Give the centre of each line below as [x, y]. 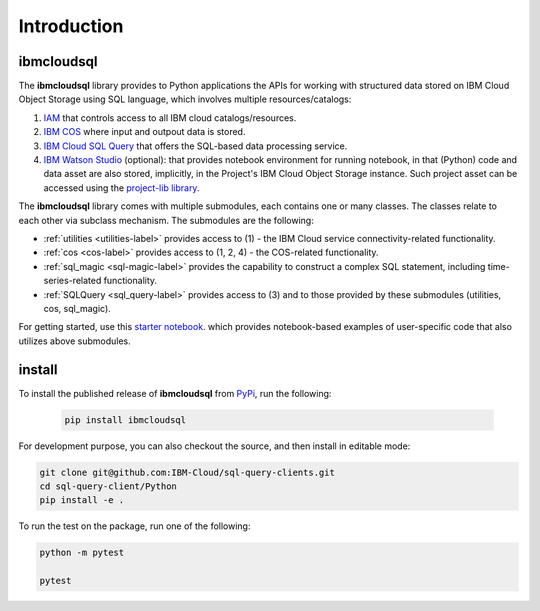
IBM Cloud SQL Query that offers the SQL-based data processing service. [195, 146]
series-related [72, 281]
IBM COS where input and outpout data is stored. [144, 132]
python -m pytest [82, 553]
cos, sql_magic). [77, 308]
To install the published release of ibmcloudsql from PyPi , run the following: [175, 393]
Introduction [71, 26]
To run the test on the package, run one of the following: [134, 526]
